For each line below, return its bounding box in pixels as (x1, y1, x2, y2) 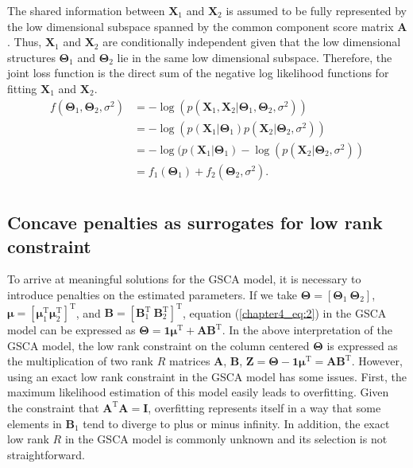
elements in (7, 415, 62, 431)
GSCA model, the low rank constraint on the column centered (7, 337, 310, 353)
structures (7, 49, 56, 65)
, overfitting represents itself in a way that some (148, 399, 381, 415)
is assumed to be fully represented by (226, 2, 407, 18)
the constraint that (7, 399, 99, 415)
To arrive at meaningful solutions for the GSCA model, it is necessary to (7, 271, 361, 287)
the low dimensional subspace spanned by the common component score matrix (7, 18, 394, 34)
